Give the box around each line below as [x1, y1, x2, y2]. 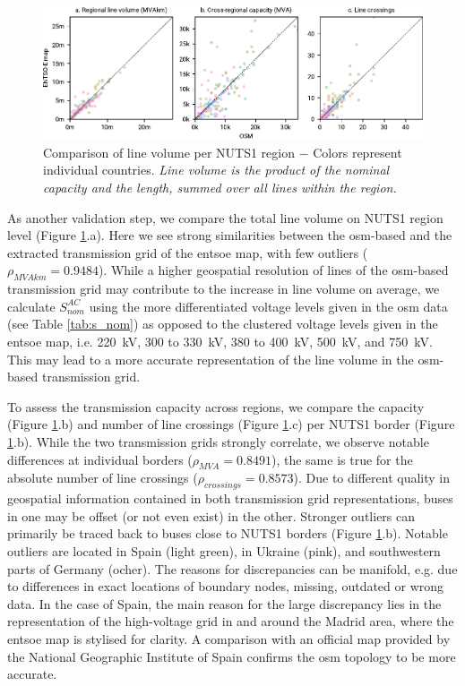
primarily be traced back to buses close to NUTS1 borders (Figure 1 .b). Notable [7, 524, 448, 543]
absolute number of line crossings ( [7, 468, 198, 487]
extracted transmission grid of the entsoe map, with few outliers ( [7, 243, 368, 262]
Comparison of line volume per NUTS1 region [43, 142, 295, 161]
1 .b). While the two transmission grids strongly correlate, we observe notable [7, 432, 429, 450]
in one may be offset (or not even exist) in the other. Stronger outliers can [7, 506, 416, 525]
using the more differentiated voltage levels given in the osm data [89, 296, 448, 315]
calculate [7, 296, 56, 315]
